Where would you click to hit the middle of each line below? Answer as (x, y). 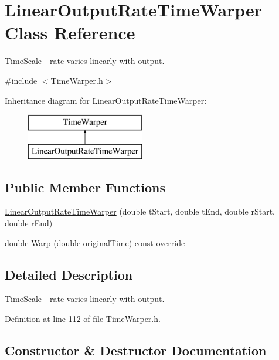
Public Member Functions (85, 187)
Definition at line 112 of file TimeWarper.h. (83, 319)
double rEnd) (29, 223)
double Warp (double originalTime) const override (95, 242)
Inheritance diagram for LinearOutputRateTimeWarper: (106, 100)
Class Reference (70, 33)
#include (21, 80)
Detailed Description (69, 274)
